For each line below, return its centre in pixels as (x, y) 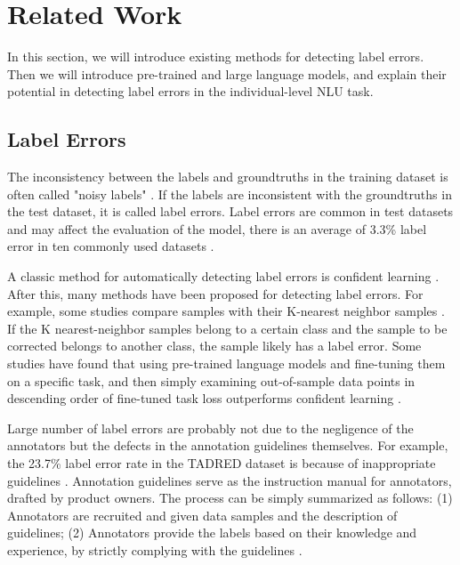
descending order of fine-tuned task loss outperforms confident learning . (204, 398)
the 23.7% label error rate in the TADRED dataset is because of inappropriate (222, 463)
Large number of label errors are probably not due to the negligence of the (210, 428)
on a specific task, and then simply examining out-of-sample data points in (211, 380)
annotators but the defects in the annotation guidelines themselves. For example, (228, 445)
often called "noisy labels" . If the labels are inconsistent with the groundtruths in (230, 194)
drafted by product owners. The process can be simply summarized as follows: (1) (230, 498)
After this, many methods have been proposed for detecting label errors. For (215, 293)
